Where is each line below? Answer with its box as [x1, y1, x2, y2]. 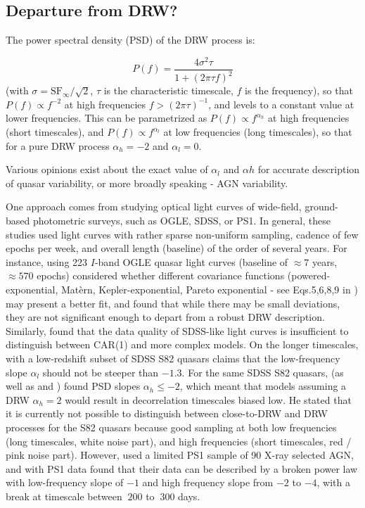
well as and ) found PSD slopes [6, 379, 141, 393]
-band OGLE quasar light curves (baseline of [94, 254, 288, 269]
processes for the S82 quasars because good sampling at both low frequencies [6, 419, 337, 434]
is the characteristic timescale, [103, 83, 233, 98]
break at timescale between [6, 488, 122, 503]
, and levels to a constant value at [208, 96, 354, 111]
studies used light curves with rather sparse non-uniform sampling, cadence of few [6, 227, 359, 241]
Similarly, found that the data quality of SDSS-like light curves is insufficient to [6, 323, 349, 338]
